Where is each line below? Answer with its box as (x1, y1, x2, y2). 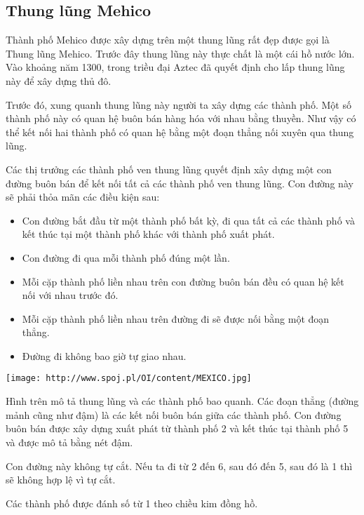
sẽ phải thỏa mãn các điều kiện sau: (6, 189, 160, 204)
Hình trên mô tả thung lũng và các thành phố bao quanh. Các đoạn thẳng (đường (6, 394, 359, 408)
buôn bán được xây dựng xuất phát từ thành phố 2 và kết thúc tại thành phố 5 (6, 421, 349, 436)
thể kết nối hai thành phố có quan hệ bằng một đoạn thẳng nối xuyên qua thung (6, 124, 354, 139)
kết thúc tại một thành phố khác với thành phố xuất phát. (22, 227, 275, 241)
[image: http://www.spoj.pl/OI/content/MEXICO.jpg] (6, 373, 252, 384)
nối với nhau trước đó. (22, 288, 119, 302)
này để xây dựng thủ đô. (6, 73, 112, 88)
